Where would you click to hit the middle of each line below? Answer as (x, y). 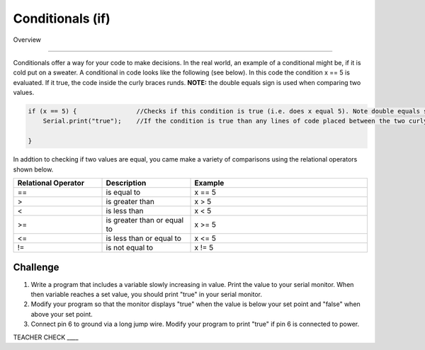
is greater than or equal (145, 220)
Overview (27, 40)
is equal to (123, 193)
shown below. (33, 169)
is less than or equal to (144, 239)
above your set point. (62, 314)
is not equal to (130, 248)
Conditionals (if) (62, 18)
